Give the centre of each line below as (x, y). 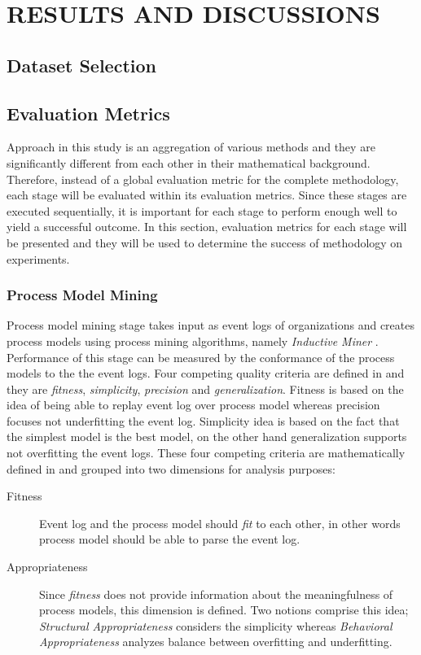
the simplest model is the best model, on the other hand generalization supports (207, 437)
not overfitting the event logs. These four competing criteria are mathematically (206, 453)
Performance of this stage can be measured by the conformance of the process (201, 357)
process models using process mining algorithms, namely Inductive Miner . (193, 341)
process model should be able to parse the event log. (170, 539)
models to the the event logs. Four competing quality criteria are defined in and (206, 373)
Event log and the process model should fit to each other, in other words (220, 523)
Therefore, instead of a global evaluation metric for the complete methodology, (203, 179)
